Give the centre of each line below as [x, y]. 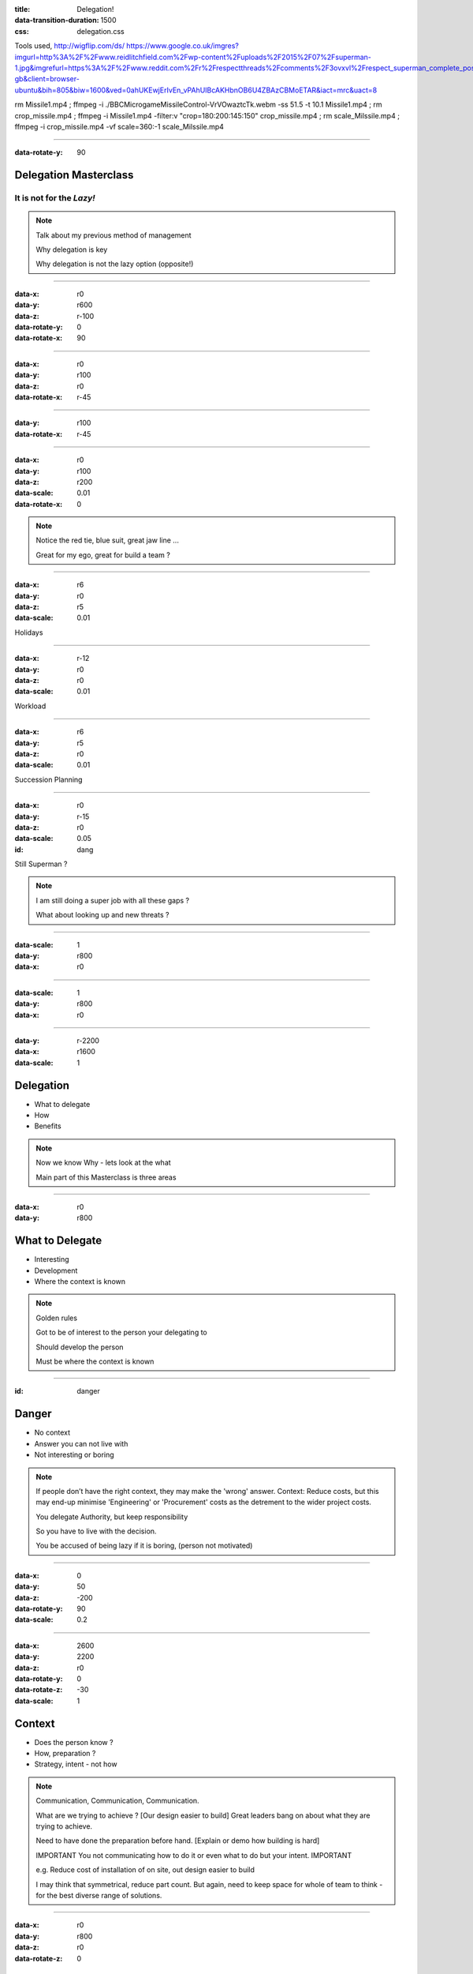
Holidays [29, 632]
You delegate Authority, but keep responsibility [112, 1517]
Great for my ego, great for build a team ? [103, 555]
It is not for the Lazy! [55, 198]
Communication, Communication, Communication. [118, 1801]
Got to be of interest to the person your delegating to [122, 1332]
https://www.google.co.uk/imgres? [183, 46]
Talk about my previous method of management [114, 235]
